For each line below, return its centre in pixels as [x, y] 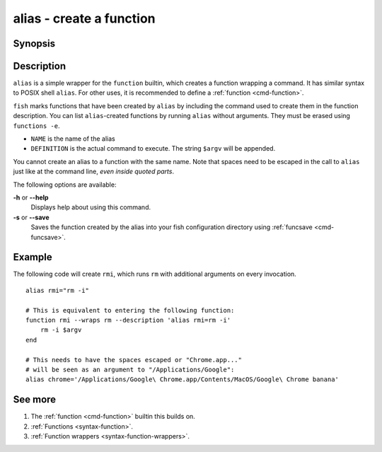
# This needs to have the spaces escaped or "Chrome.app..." [134, 360]
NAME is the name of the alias [73, 139]
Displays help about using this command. [91, 207]
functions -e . [36, 126]
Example [33, 257]
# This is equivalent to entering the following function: [130, 310]
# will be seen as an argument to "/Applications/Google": [130, 369]
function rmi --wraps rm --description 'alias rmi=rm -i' [128, 320]
